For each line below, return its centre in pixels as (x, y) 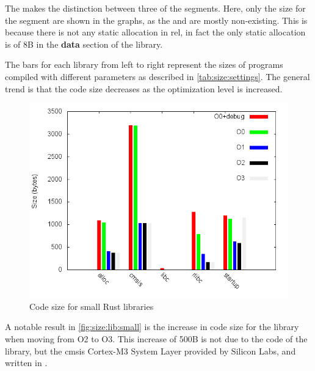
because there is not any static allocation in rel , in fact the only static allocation (155, 32)
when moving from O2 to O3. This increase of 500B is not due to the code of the (156, 338)
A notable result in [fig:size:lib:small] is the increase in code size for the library (152, 327)
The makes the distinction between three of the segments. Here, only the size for (155, 8)
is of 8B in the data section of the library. (84, 44)
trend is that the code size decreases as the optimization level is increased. (144, 88)
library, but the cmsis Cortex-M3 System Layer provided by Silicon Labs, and (150, 351)
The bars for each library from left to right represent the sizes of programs (144, 64)
